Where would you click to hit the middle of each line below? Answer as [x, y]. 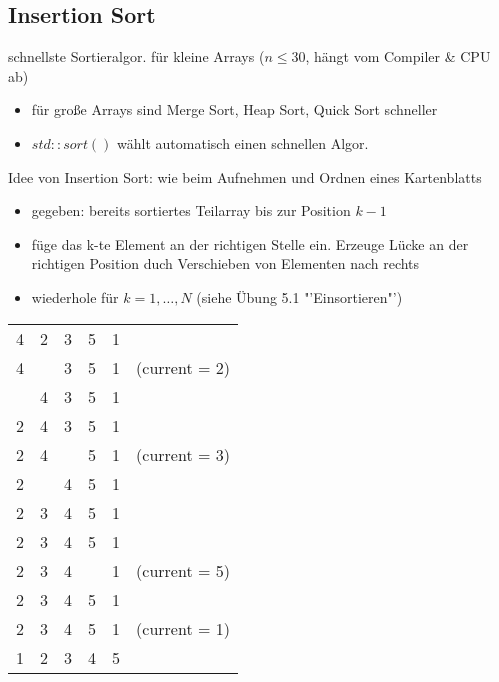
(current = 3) [183, 454]
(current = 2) [183, 367]
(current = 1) [183, 628]
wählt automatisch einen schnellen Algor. [243, 142]
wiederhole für [75, 296]
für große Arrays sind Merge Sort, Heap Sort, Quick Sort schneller [234, 109]
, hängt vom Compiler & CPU [398, 56]
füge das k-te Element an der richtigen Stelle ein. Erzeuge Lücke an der [250, 243]
